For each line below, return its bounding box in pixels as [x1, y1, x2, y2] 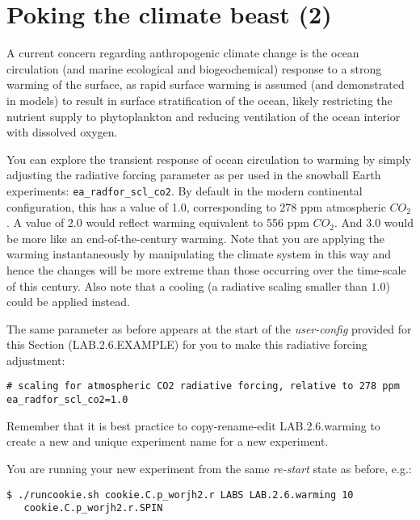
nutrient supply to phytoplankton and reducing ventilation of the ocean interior [6, 107, 401, 124]
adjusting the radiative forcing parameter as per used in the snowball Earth [6, 166, 381, 183]
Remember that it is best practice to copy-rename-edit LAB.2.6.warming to [6, 417, 380, 434]
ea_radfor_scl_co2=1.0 [6, 394, 128, 406]
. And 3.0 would [334, 214, 414, 231]
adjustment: [6, 351, 65, 368]
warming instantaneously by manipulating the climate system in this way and [6, 245, 392, 262]
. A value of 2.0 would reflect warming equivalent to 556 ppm [6, 214, 309, 231]
